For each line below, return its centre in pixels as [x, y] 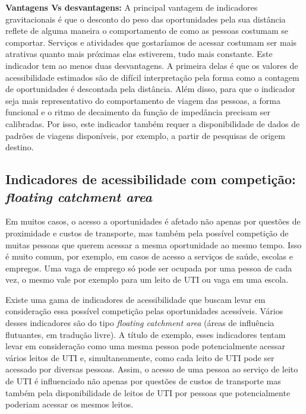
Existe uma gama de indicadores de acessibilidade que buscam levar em [135, 299]
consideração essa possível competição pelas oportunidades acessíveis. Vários [144, 311]
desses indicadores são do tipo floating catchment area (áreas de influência [140, 323]
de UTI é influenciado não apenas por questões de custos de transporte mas [143, 381]
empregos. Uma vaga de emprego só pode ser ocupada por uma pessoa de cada [149, 268]
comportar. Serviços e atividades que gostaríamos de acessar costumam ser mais [151, 42]
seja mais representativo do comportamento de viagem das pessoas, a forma [143, 100]
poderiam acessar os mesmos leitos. [70, 404]
